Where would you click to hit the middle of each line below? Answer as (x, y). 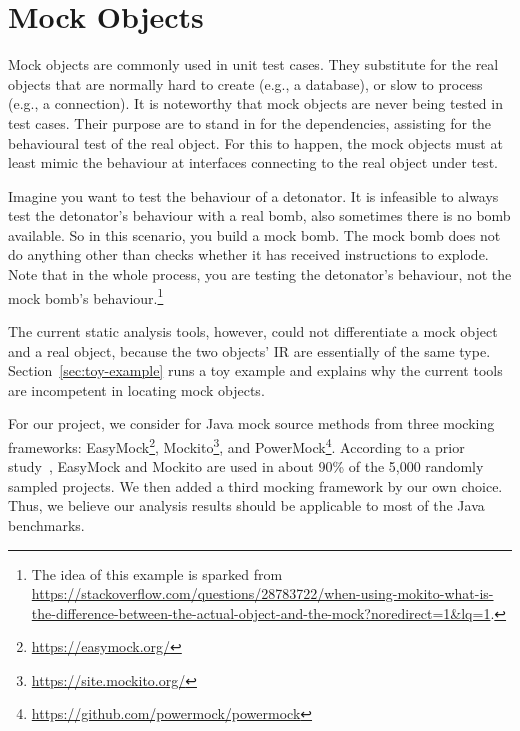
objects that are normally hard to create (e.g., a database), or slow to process (245, 83)
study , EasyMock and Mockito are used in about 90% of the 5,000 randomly (246, 466)
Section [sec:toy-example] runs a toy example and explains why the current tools (255, 370)
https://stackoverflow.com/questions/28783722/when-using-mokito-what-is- (262, 593)
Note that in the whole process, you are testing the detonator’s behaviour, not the (260, 274)
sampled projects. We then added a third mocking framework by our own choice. (255, 485)
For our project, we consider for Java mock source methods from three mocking (251, 423)
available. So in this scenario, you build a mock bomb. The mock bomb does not (254, 234)
